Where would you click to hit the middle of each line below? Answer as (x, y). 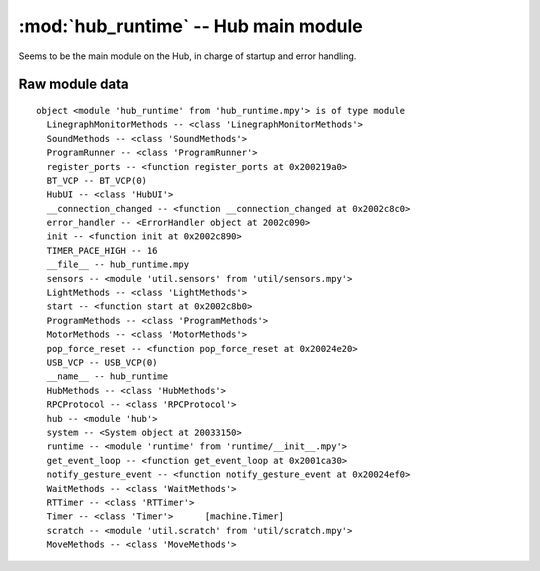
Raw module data (73, 84)
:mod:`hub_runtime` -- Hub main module (191, 26)
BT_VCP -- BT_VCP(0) (97, 180)
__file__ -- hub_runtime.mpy (118, 264)
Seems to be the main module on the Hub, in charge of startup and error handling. (187, 56)
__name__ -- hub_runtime (107, 376)
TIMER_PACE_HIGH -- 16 (102, 250)
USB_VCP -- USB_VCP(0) (102, 362)
